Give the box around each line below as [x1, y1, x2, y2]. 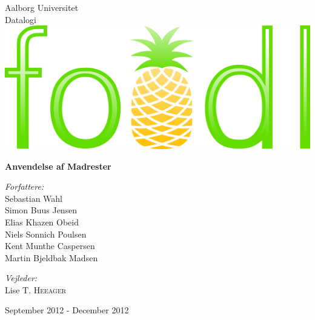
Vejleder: [5, 272, 38, 284]
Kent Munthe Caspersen [5, 239, 95, 252]
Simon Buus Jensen [5, 204, 78, 216]
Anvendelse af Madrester [5, 159, 111, 172]
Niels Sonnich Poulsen [5, 227, 87, 240]
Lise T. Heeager [5, 283, 67, 296]
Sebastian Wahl [5, 192, 62, 204]
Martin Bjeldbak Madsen [5, 251, 98, 264]
